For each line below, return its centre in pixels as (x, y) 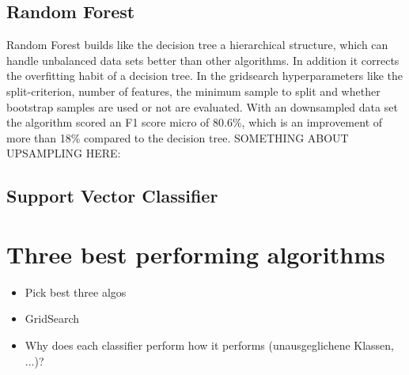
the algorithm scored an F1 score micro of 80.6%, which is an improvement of (195, 122)
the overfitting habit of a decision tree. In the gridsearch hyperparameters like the (205, 76)
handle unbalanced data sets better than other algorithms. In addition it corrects (203, 60)
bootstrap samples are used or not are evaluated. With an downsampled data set (202, 106)
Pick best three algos (76, 292)
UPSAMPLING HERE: (64, 153)
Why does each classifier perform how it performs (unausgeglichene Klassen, (210, 345)
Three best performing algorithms (196, 254)
